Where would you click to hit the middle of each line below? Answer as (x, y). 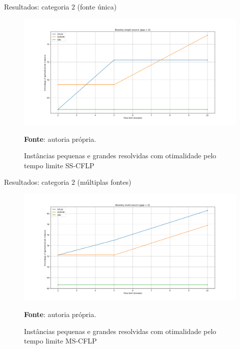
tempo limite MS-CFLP (60, 341)
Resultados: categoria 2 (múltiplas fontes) (68, 182)
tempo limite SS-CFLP (59, 165)
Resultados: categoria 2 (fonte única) (60, 6)
